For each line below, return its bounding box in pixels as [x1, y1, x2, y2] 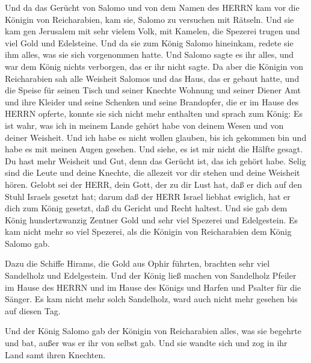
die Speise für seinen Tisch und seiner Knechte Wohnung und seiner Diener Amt [5, 84, 301, 96]
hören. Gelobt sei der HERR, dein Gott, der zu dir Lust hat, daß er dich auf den [5, 178, 303, 190]
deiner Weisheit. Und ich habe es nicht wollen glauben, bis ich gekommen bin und [5, 131, 307, 143]
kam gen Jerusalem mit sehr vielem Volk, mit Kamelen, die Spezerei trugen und [5, 25, 300, 37]
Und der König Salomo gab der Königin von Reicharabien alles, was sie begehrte [5, 324, 301, 337]
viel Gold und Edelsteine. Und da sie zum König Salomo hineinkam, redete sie [5, 36, 294, 49]
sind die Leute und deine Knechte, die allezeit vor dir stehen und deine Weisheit [5, 166, 300, 179]
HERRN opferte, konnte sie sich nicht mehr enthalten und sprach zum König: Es [5, 107, 303, 120]
